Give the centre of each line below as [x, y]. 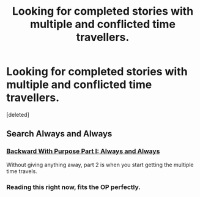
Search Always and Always [59, 134]
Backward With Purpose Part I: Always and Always [83, 151]
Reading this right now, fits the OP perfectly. [73, 187]
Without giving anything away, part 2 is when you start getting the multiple [100, 165]
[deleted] [18, 114]
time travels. [22, 171]
